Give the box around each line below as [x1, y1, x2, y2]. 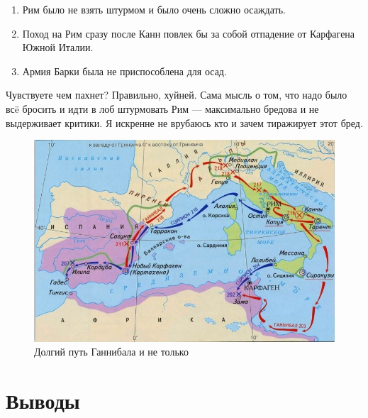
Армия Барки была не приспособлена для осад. [22, 63, 227, 78]
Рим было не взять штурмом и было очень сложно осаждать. [22, 2, 286, 16]
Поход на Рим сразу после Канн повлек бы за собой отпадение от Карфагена [22, 26, 355, 40]
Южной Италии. [22, 40, 94, 55]
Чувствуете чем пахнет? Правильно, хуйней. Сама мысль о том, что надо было [6, 87, 347, 102]
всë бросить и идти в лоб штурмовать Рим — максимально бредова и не [6, 101, 319, 116]
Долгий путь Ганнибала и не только [34, 344, 189, 359]
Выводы [6, 386, 80, 415]
